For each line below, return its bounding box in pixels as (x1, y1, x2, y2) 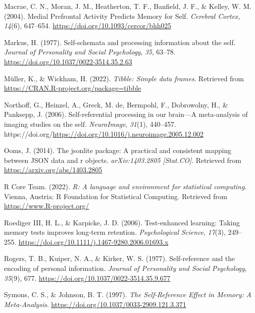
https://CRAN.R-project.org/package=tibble (4, 83, 142, 93)
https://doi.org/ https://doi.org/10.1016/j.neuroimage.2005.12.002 (4, 128, 204, 139)
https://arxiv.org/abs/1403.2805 (4, 164, 102, 175)
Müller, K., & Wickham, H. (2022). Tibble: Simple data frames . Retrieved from (4, 73, 244, 83)
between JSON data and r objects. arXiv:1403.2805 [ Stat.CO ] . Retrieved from (4, 155, 242, 165)
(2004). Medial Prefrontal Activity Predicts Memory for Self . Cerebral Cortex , (4, 10, 240, 21)
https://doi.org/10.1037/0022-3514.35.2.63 (4, 56, 132, 66)
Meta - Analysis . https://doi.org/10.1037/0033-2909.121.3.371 (4, 299, 187, 309)
